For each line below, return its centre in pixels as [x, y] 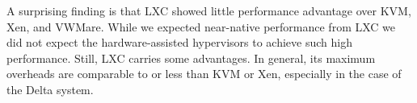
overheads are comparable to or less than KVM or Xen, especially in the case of [204, 74]
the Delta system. [50, 89]
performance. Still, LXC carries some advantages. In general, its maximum [191, 58]
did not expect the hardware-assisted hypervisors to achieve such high [179, 42]
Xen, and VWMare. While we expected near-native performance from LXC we [201, 26]
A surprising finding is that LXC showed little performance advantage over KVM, [209, 10]
